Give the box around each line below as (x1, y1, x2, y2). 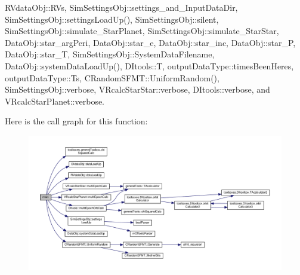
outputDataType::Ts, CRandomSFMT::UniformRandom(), (5, 71, 219, 84)
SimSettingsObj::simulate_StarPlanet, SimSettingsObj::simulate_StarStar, (5, 25, 279, 37)
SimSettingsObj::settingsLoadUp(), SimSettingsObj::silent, (5, 13, 219, 25)
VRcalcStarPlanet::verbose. (5, 94, 105, 107)
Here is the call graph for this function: (5, 115, 148, 127)
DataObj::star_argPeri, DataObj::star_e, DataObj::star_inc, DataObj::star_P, (5, 36, 296, 48)
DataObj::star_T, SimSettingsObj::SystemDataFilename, (5, 48, 215, 60)
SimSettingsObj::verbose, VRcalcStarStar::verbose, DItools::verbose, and (5, 83, 270, 96)
